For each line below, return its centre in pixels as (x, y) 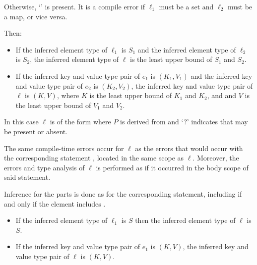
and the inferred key (222, 76)
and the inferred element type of (187, 49)
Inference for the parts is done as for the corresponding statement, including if (123, 193)
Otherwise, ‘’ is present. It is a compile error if (74, 6)
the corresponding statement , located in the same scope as (94, 158)
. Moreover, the (216, 158)
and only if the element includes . (55, 203)
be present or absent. (36, 131)
